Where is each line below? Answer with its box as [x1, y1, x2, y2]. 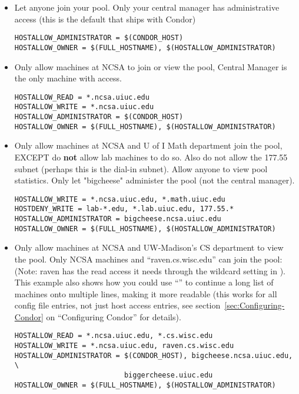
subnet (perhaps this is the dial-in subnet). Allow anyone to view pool [14, 162, 268, 175]
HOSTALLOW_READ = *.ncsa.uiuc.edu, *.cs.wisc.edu [14, 331, 213, 340]
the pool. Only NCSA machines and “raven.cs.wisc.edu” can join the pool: [14, 252, 283, 265]
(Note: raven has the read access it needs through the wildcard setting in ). [14, 264, 285, 277]
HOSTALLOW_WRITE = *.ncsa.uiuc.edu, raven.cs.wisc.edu [14, 342, 234, 350]
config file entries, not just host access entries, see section [14, 299, 221, 311]
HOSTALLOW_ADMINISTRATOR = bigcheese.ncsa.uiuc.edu [14, 215, 221, 223]
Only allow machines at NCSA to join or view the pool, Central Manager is [14, 60, 287, 73]
